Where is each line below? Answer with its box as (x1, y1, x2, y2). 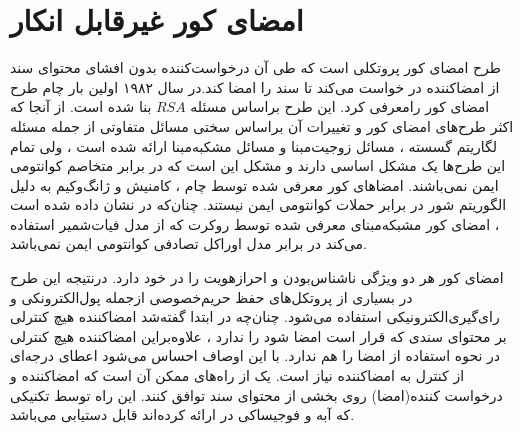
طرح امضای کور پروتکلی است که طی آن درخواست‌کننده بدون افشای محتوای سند (10, 57, 501, 78)
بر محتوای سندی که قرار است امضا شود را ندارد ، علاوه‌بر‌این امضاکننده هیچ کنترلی (10, 325, 507, 346)
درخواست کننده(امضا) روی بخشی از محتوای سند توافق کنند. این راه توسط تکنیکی (10, 384, 503, 405)
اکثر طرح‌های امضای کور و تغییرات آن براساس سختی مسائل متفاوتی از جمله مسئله (10, 115, 514, 136)
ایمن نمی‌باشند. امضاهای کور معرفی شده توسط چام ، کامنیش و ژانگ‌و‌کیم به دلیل (10, 174, 499, 195)
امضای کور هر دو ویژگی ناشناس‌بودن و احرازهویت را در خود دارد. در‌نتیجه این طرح (10, 267, 504, 288)
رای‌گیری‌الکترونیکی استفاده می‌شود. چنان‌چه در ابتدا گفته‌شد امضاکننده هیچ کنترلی (10, 306, 500, 327)
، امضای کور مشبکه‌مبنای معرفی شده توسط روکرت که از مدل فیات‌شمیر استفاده (10, 213, 500, 234)
